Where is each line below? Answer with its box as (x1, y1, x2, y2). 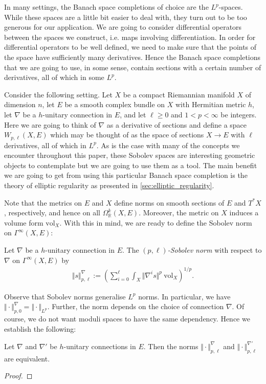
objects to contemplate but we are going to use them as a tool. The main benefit (4, 159, 257, 170)
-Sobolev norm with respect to (167, 244, 262, 255)
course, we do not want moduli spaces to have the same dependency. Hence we (4, 313, 250, 324)
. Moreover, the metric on (139, 207, 219, 218)
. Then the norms (143, 340, 198, 351)
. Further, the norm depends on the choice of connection (47, 301, 224, 312)
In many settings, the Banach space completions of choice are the (4, 2, 209, 12)
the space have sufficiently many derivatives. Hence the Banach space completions (4, 51, 261, 62)
